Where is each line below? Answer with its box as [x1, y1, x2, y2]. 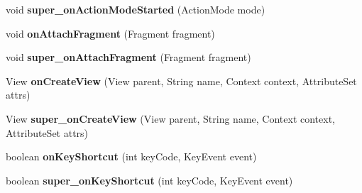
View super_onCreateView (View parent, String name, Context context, [6, 111, 335, 126]
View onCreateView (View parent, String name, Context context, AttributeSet [6, 73, 357, 88]
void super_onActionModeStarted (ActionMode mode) [6, 2, 265, 16]
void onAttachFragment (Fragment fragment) [6, 26, 215, 40]
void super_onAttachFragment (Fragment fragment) [6, 50, 251, 65]
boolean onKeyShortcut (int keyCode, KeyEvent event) [6, 149, 257, 164]
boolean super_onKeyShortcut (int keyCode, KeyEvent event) [6, 172, 293, 187]
